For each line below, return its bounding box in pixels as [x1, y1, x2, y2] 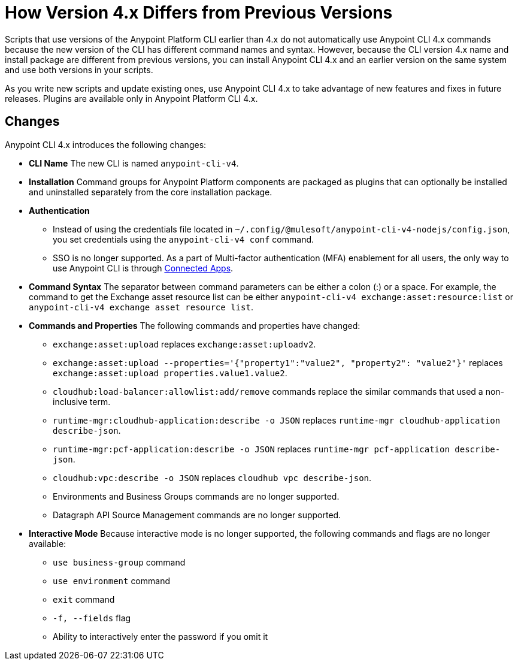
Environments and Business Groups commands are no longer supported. [53, 491, 340, 501]
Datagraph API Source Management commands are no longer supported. [53, 509, 341, 520]
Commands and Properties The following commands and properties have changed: [29, 320, 361, 331]
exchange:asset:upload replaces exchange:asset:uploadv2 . [53, 338, 316, 349]
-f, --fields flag [53, 612, 131, 623]
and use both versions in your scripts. [5, 64, 153, 75]
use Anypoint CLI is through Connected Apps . [53, 262, 234, 273]
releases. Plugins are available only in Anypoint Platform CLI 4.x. [5, 93, 258, 104]
